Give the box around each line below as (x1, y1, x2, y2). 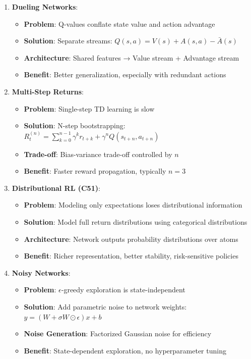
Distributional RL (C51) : (12, 182, 100, 193)
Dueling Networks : (12, 2, 78, 12)
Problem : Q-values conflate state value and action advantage (24, 18, 215, 29)
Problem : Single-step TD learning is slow (24, 103, 155, 114)
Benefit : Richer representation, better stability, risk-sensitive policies (24, 250, 238, 261)
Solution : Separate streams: (24, 35, 112, 46)
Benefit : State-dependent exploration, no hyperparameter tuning (24, 345, 226, 355)
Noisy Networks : (12, 267, 71, 278)
